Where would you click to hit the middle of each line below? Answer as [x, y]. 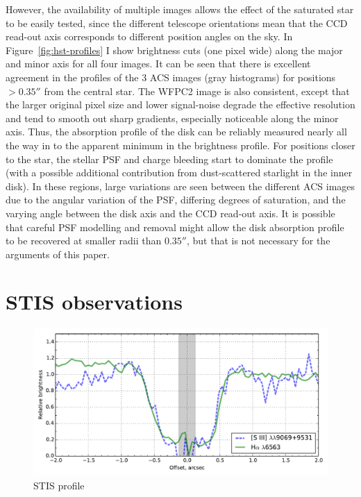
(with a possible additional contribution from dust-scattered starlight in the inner [179, 172]
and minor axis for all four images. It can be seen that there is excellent [158, 64]
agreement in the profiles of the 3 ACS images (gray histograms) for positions [171, 77]
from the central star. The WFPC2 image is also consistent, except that [197, 91]
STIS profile [59, 485]
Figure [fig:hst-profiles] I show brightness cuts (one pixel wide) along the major [174, 50]
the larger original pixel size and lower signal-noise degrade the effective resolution [180, 104]
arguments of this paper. [58, 254]
